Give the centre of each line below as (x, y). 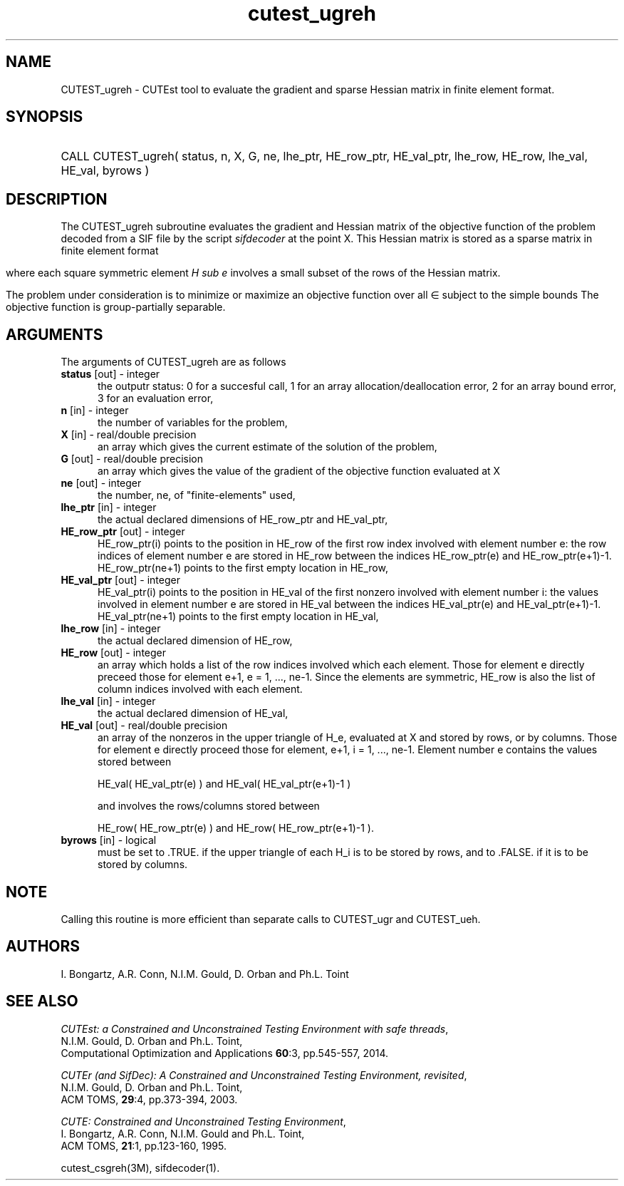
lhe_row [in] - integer (111, 629)
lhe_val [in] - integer (108, 701)
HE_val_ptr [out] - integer (120, 580)
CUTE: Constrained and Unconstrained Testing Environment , (203, 1121)
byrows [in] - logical (109, 840)
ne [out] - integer (101, 483)
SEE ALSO (42, 1001)
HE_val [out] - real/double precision (144, 726)
